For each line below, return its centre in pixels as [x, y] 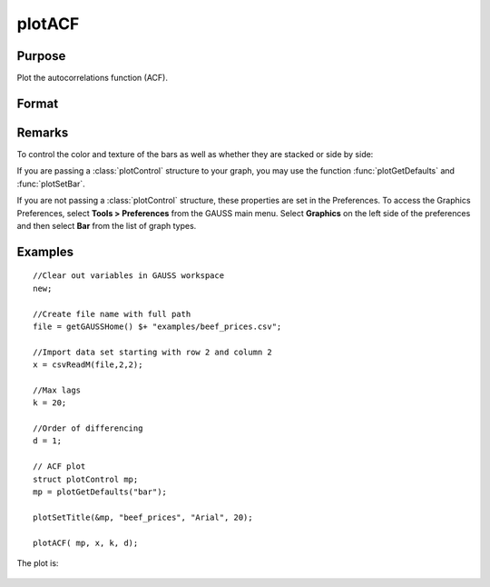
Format [38, 103]
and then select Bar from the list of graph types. [107, 225]
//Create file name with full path [112, 314]
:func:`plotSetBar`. [51, 184]
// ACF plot [59, 467]
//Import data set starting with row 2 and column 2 [152, 352]
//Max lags [57, 390]
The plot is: [38, 562]
